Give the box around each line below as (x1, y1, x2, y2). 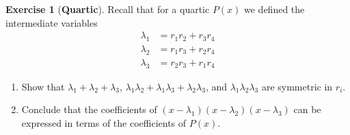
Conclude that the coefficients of (21, 102, 157, 116)
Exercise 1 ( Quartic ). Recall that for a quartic (5, 2, 210, 16)
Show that (21, 79, 65, 93)
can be (293, 102, 321, 116)
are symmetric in (261, 79, 333, 93)
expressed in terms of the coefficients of (21, 115, 187, 130)
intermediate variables (5, 15, 98, 29)
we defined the (244, 2, 305, 16)
